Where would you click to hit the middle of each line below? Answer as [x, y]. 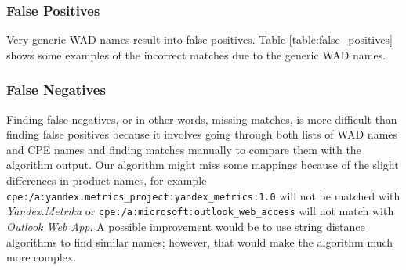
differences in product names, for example [107, 180]
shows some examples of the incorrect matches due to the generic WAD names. [196, 54]
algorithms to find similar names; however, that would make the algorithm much [200, 241]
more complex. [42, 257]
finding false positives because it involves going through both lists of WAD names [202, 134]
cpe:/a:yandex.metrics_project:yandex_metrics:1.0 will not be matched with [203, 195]
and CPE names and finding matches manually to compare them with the [184, 149]
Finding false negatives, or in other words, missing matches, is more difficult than [202, 119]
